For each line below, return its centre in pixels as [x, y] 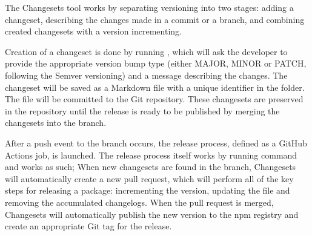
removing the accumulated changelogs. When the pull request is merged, [139, 202]
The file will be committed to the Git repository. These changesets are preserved [154, 99]
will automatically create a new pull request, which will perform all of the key [149, 178]
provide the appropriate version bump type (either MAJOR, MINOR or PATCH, [156, 63]
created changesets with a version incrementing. [93, 31]
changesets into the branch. [56, 123]
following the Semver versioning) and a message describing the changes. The [146, 75]
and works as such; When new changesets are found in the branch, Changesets [151, 167]
